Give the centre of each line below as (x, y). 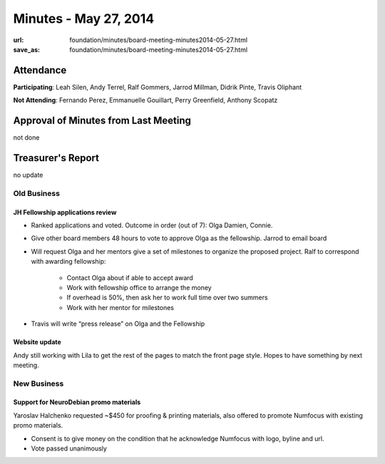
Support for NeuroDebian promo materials (77, 402)
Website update (37, 342)
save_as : (27, 49)
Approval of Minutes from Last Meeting (102, 121)
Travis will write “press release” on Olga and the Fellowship (118, 324)
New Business (38, 383)
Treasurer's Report (56, 158)
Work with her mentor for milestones (120, 307)
